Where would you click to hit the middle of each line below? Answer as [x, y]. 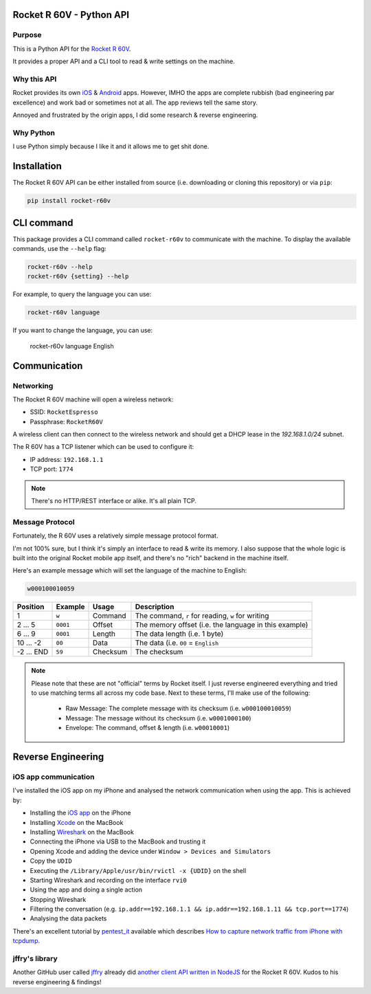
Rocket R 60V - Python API [71, 15]
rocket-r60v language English [72, 346]
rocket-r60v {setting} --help [78, 276]
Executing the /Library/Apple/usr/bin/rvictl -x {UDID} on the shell [138, 870]
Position [31, 607]
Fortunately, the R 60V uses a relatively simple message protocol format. [115, 535]
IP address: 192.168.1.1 [67, 459]
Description [155, 607]
